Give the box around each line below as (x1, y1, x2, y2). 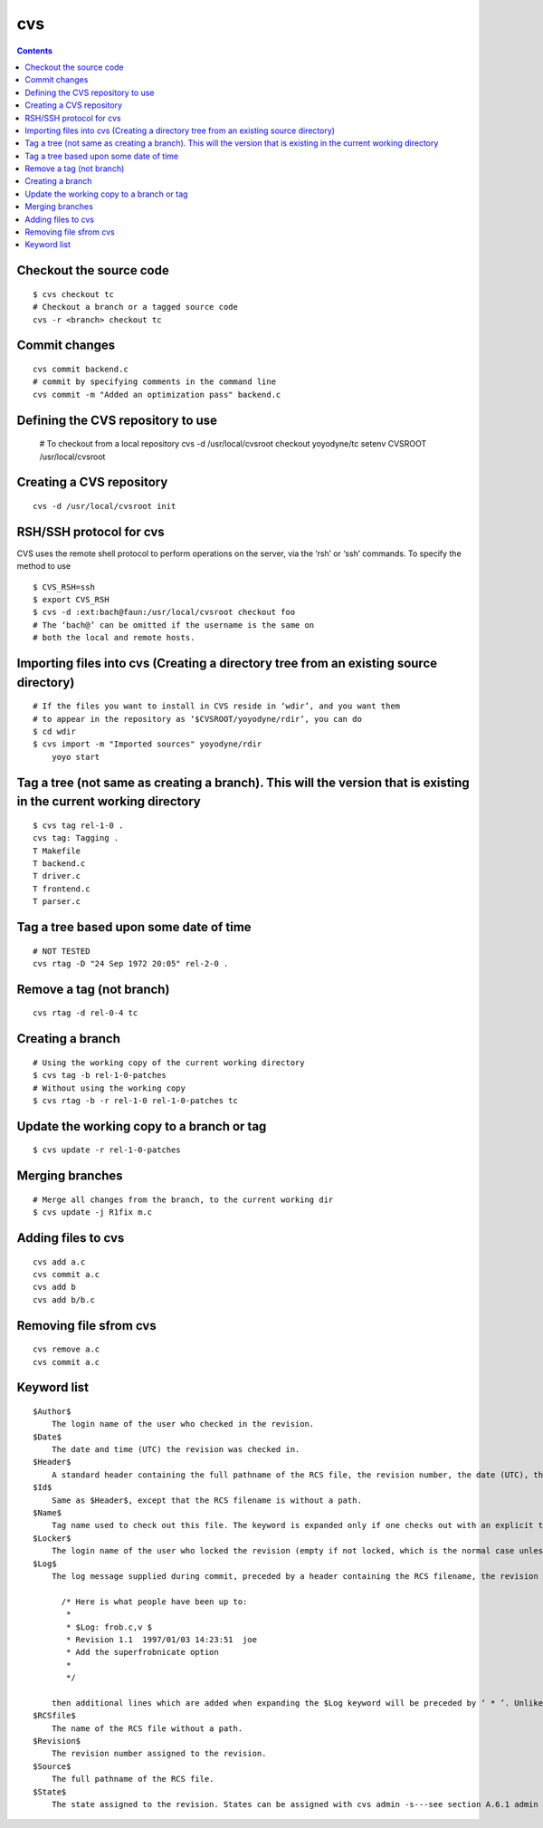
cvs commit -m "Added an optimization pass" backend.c (33, 390, 281, 399)
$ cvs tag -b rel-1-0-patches (33, 1070, 167, 1081)
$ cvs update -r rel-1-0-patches (33, 1145, 181, 1155)
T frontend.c (33, 883, 90, 894)
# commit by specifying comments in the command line (33, 377, 276, 387)
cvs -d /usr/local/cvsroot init (33, 501, 176, 511)
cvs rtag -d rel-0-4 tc (33, 1008, 138, 1018)
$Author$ (33, 1406, 71, 1417)
